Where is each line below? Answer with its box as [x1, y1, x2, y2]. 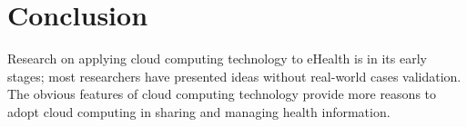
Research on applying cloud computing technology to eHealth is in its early [7, 49, 427, 68]
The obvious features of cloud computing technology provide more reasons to [7, 84, 437, 103]
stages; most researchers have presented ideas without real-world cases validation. [7, 66, 462, 85]
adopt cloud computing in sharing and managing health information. [7, 102, 391, 121]
